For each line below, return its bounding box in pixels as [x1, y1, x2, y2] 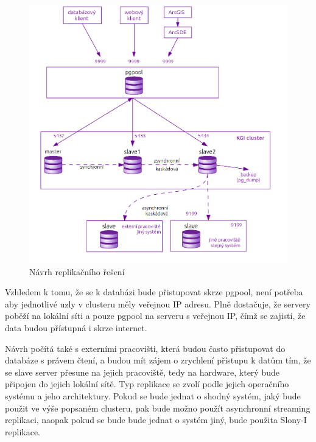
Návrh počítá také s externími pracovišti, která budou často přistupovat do [5, 342, 286, 354]
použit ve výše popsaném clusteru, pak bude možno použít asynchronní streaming [5, 401, 311, 414]
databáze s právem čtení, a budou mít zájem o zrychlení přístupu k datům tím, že [5, 354, 311, 367]
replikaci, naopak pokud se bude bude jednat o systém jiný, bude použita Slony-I [5, 413, 307, 426]
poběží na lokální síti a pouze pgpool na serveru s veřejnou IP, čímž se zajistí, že [5, 309, 306, 322]
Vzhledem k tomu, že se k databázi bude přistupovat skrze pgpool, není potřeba [5, 286, 303, 298]
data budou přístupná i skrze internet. [5, 321, 147, 334]
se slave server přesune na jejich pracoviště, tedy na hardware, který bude [5, 365, 279, 378]
